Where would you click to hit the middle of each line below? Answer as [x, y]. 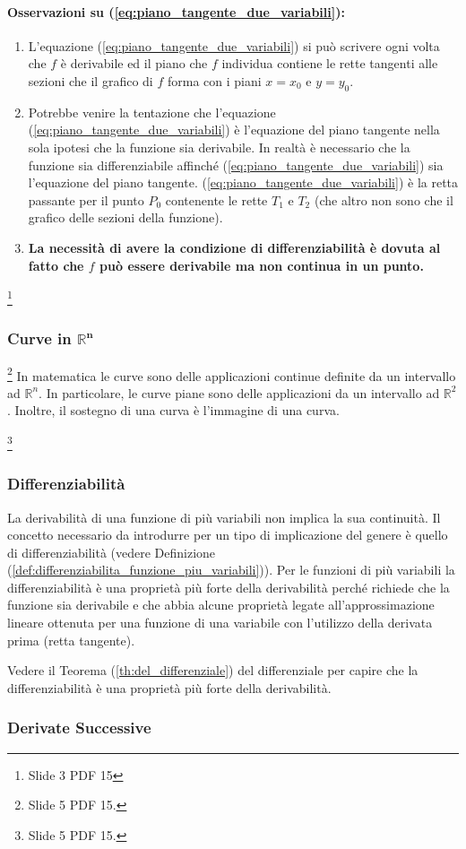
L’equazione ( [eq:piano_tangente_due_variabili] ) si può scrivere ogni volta [234, 45]
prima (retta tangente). [71, 640]
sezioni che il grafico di [91, 80]
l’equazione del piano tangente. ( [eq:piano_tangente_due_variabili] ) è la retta [243, 182]
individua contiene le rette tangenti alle [330, 63]
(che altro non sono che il [384, 199]
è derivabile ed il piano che [134, 63]
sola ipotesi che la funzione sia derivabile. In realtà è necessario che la [219, 147]
